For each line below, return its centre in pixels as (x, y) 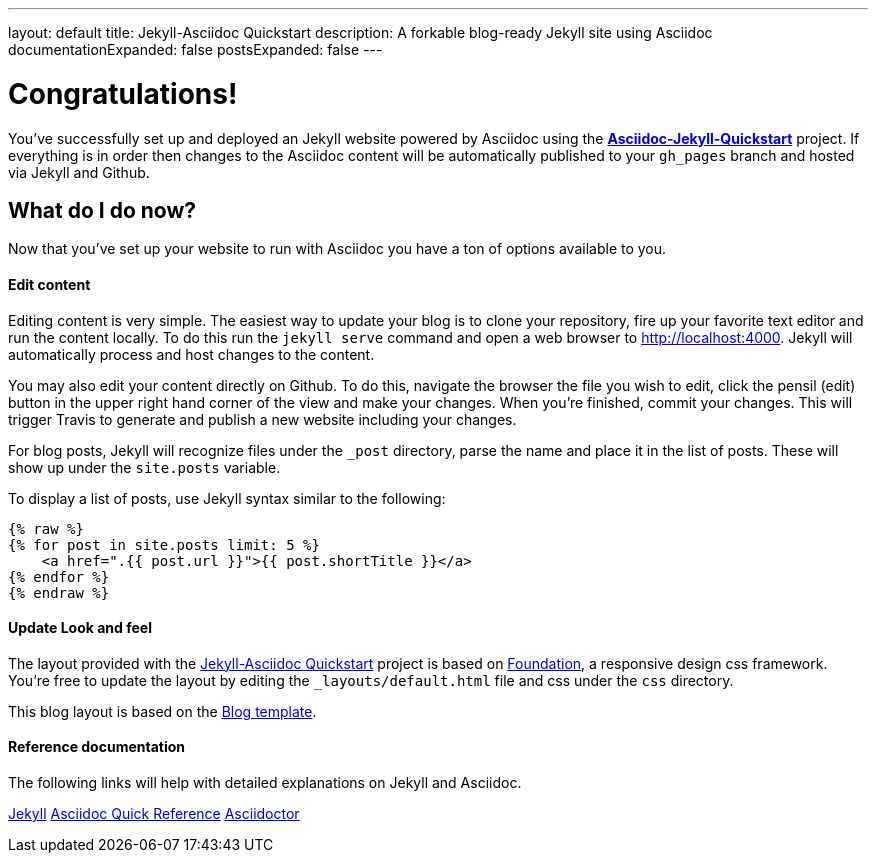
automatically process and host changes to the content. (191, 354)
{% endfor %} (59, 576)
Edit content (49, 284)
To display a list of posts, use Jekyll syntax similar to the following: (227, 498)
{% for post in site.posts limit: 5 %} (164, 544)
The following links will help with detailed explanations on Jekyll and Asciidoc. (265, 782)
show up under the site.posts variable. (144, 467)
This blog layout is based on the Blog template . (162, 711)
